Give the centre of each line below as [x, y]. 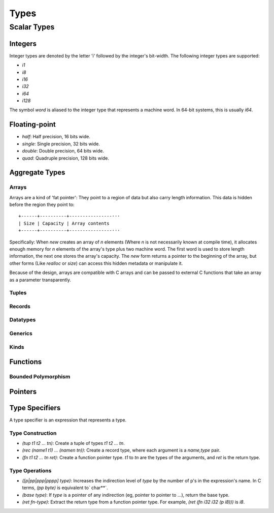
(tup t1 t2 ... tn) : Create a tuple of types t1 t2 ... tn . [74, 443]
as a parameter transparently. [40, 280]
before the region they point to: [42, 205]
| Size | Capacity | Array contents [64, 223]
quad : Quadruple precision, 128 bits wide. [65, 158]
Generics [21, 334]
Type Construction [33, 433]
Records [20, 306]
